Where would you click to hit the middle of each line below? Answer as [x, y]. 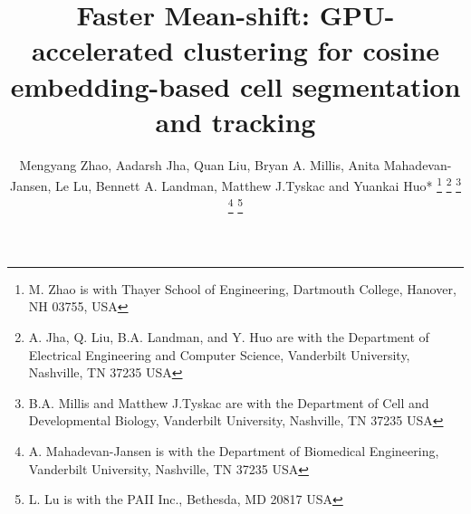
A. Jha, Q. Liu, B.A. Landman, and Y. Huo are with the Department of [229, 336]
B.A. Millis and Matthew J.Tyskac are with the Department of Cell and [229, 402]
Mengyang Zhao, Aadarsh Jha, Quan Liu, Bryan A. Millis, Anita [200, 164]
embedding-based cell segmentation [235, 86]
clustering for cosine [312, 50]
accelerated [102, 50]
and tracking [235, 121]
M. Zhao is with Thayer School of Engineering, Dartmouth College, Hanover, [242, 288]
